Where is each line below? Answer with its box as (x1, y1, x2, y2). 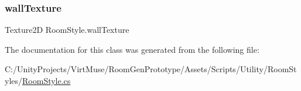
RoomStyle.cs (22, 75, 71, 86)
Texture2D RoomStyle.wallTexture (5, 23, 129, 36)
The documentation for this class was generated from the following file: (5, 43, 259, 55)
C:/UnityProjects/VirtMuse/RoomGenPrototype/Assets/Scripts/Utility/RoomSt (5, 63, 297, 75)
